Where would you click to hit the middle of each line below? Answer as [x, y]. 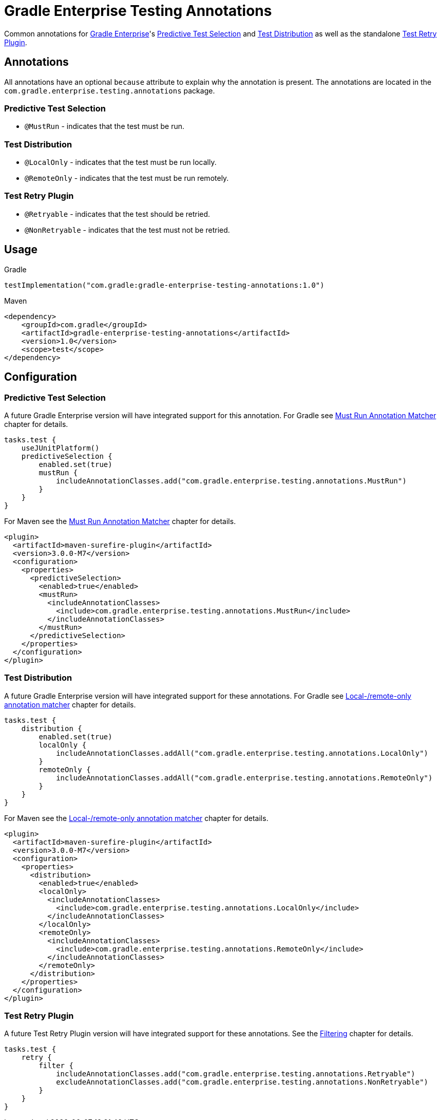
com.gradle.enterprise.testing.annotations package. [110, 90]
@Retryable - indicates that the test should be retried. [118, 214]
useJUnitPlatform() [60, 448]
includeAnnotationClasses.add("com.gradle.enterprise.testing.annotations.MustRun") [231, 481]
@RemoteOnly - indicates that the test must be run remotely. [127, 178]
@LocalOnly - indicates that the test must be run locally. [121, 162]
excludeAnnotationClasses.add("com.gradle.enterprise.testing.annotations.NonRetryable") [242, 1082]
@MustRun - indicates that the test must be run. [104, 126]
